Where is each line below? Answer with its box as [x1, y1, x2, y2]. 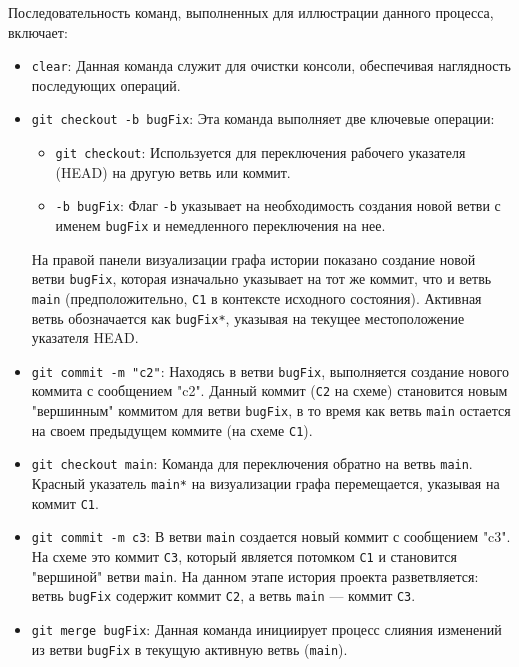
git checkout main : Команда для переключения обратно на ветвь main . [31, 453, 473, 474]
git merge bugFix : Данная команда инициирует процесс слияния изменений [31, 619, 502, 640]
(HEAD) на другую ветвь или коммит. [55, 161, 291, 182]
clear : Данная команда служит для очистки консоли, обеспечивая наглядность [31, 55, 511, 76]
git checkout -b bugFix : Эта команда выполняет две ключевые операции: [31, 108, 495, 129]
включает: [8, 21, 68, 42]
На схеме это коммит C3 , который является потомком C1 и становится [31, 546, 457, 567]
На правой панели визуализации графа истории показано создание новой [31, 248, 476, 269]
